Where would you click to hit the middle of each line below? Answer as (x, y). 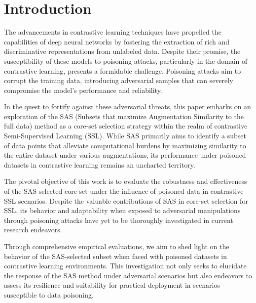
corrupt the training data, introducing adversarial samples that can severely (119, 80)
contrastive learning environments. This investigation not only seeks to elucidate (125, 266)
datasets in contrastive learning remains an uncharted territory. (100, 164)
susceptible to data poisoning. (49, 294)
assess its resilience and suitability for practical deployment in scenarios (112, 285)
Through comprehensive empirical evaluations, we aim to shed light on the (117, 246)
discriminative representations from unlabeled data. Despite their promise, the (122, 51)
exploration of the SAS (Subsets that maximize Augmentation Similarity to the (124, 116)
